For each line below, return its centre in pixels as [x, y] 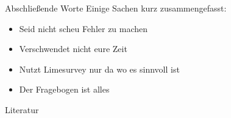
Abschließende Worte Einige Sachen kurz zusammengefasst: [116, 8]
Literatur [22, 109]
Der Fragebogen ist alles [64, 89]
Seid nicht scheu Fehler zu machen [84, 28]
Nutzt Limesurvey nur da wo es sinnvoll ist [99, 69]
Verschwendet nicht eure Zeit [73, 49]
